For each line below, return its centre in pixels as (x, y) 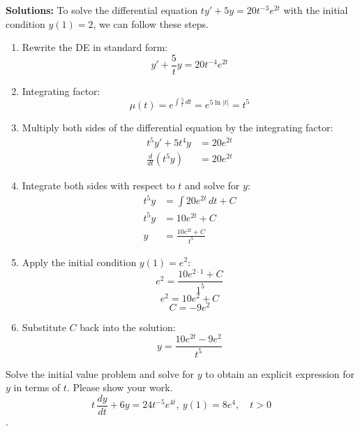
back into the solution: (128, 327)
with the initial (316, 10)
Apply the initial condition (79, 262)
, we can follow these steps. (151, 23)
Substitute (44, 327)
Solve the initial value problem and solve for (100, 373)
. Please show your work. (120, 387)
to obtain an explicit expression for (280, 373)
